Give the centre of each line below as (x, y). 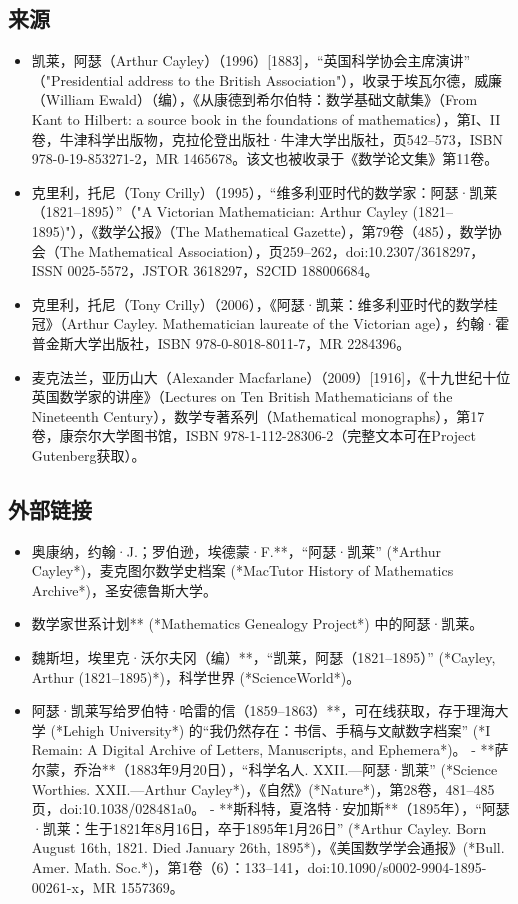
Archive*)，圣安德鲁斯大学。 (124, 589)
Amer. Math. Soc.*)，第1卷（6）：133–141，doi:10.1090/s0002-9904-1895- (259, 867)
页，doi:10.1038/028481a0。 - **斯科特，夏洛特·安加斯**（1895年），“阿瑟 (270, 808)
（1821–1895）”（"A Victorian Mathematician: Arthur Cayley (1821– (242, 211)
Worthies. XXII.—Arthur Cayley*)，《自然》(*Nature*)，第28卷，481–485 (263, 788)
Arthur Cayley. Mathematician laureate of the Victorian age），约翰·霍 (288, 323)
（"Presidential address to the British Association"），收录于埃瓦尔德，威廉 (267, 79)
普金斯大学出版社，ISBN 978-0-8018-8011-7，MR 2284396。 (221, 342)
